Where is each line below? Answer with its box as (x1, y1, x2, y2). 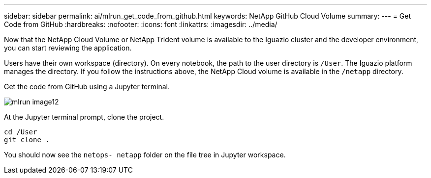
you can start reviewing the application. (4, 44, 132, 52)
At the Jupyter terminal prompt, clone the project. (4, 113, 164, 121)
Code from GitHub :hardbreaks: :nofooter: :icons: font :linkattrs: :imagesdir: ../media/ (4, 20, 277, 28)
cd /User (4, 128, 37, 136)
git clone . (4, 136, 50, 144)
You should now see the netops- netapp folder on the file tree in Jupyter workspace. (4, 151, 286, 159)
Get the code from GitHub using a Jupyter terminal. (4, 82, 170, 91)
